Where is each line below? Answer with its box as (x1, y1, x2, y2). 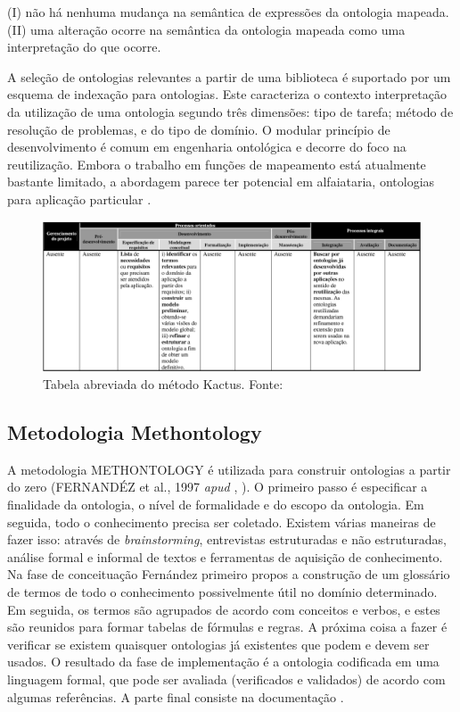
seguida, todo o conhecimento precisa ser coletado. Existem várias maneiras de (7, 512, 436, 531)
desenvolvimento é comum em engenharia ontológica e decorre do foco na (7, 137, 407, 156)
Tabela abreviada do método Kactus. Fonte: (43, 375, 283, 393)
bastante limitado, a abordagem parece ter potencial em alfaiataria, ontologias (7, 172, 435, 191)
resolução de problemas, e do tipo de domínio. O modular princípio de (7, 120, 390, 138)
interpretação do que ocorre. (7, 37, 161, 56)
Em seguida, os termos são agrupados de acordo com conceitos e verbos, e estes (7, 600, 440, 618)
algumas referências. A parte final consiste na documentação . (7, 687, 344, 706)
